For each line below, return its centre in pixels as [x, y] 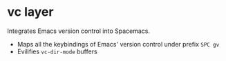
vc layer [30, 12]
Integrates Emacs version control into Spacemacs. [79, 31]
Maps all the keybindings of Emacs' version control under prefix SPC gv [118, 44]
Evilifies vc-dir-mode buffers [57, 51]
